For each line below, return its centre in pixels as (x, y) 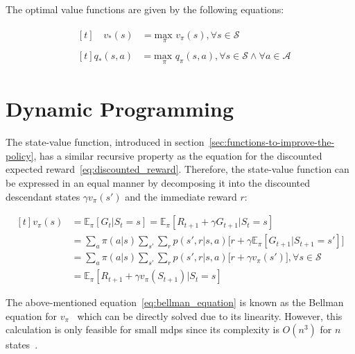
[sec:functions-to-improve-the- (272, 142)
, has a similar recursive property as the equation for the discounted (178, 155)
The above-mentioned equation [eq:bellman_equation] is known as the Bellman (175, 302)
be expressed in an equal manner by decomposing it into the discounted (158, 183)
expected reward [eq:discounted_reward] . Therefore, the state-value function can (177, 169)
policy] (20, 155)
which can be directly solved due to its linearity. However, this (210, 315)
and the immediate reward (181, 196)
